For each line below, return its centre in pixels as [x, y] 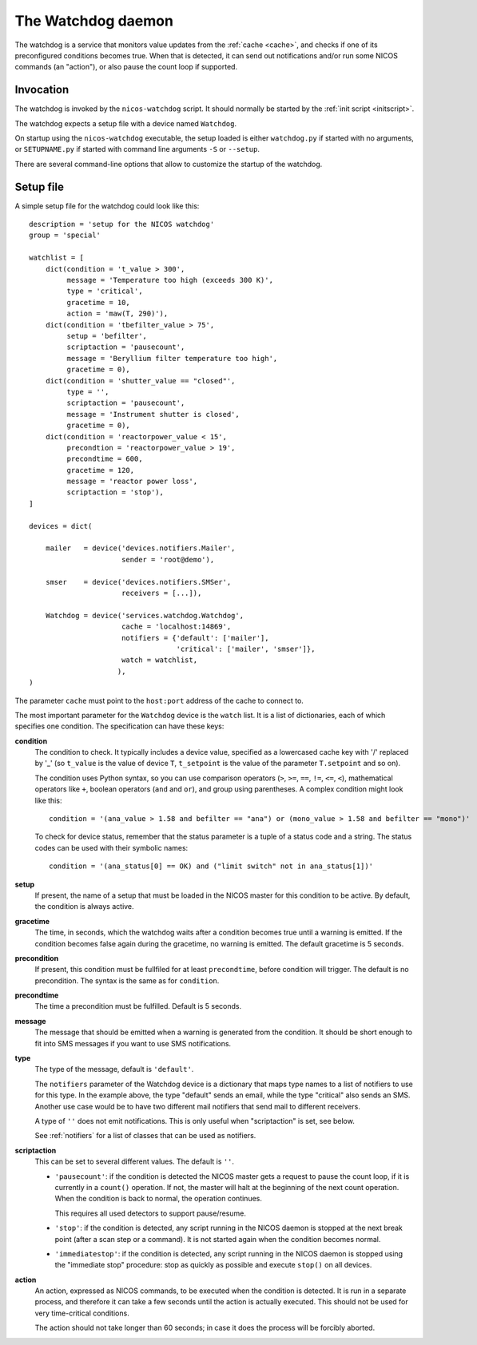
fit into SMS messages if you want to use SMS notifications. [133, 1043]
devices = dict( [61, 526]
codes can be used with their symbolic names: [111, 847]
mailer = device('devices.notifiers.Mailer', [140, 548]
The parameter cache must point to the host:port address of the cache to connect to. [159, 700]
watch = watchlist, [159, 660]
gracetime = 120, [101, 470]
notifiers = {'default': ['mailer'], [195, 638]
